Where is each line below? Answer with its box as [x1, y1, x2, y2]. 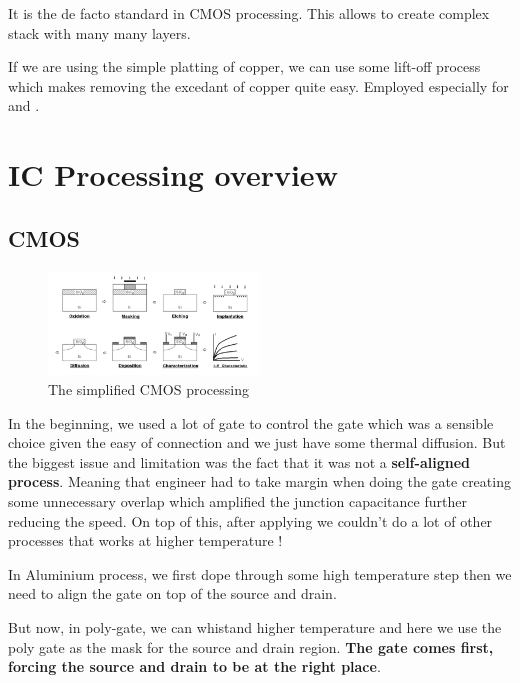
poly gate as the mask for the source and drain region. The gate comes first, [8, 636, 494, 657]
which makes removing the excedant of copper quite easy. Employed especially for [8, 75, 509, 96]
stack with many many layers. [8, 22, 191, 43]
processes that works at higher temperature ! [8, 530, 283, 551]
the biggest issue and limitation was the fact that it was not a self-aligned [8, 451, 470, 472]
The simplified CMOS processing [48, 379, 249, 400]
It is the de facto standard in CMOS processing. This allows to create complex [8, 3, 490, 23]
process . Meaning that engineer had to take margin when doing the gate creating [8, 471, 511, 492]
